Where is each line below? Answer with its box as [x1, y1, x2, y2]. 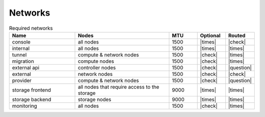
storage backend [12, 96, 52, 103]
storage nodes [78, 96, 111, 103]
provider [12, 77, 32, 84]
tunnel [12, 51, 27, 58]
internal [12, 45, 30, 51]
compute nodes [78, 58, 114, 65]
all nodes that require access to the [78, 83, 159, 90]
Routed [228, 32, 245, 39]
